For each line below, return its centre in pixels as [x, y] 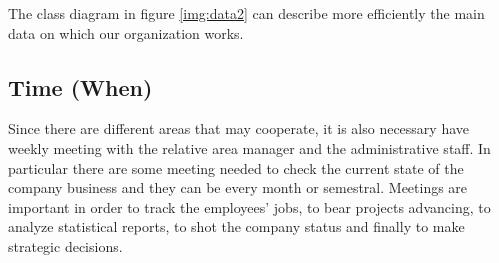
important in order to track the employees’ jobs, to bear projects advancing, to [249, 206]
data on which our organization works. [126, 32]
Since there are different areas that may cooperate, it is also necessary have [238, 128]
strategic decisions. [65, 245]
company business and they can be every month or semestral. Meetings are [238, 187]
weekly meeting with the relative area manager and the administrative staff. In [249, 147]
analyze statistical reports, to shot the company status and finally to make [236, 226]
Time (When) [80, 86]
